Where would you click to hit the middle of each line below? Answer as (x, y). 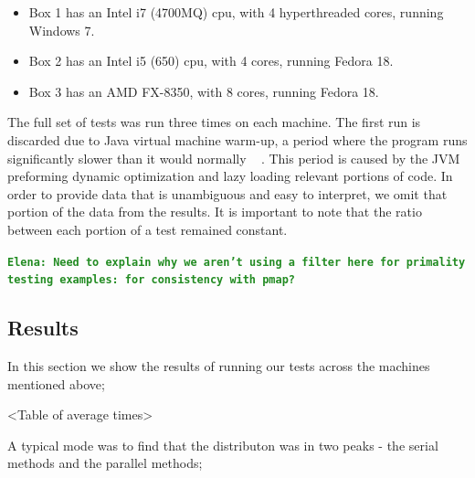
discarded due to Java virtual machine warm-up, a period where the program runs (237, 139)
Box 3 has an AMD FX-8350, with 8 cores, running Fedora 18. (204, 91)
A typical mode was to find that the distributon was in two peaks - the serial (223, 445)
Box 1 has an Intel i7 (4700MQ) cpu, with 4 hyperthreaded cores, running (236, 12)
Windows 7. (62, 30)
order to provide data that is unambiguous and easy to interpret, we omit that (227, 193)
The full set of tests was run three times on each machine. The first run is (214, 122)
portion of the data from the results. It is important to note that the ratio (215, 212)
